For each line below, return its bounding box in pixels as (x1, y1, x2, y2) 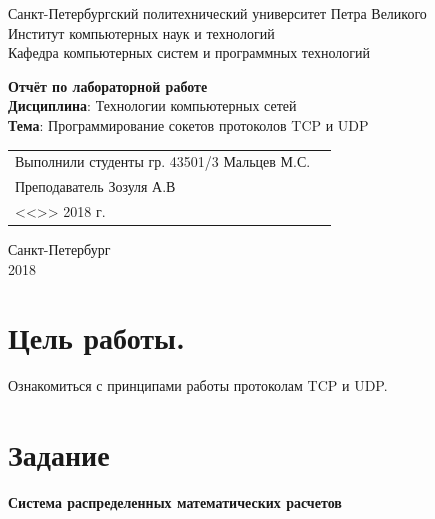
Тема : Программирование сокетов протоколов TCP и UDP (8, 114, 369, 135)
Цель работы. (8, 317, 185, 358)
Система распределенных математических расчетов (8, 492, 342, 513)
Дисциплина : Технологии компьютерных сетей (8, 95, 297, 116)
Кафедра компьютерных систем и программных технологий (8, 42, 371, 63)
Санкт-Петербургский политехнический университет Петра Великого (8, 3, 427, 23)
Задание (8, 434, 110, 475)
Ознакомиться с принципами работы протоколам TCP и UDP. (8, 375, 388, 396)
